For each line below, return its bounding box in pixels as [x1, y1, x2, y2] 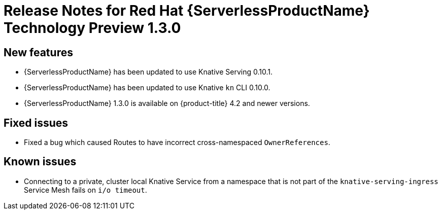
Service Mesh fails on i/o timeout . [24, 185, 147, 194]
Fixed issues [4, 116, 69, 129]
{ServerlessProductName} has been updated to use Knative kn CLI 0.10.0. [24, 83, 270, 92]
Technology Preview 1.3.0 [4, 19, 181, 37]
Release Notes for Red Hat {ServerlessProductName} [4, 2, 370, 19]
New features [4, 46, 73, 59]
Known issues [4, 155, 77, 168]
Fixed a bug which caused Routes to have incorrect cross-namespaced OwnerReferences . [24, 138, 330, 147]
